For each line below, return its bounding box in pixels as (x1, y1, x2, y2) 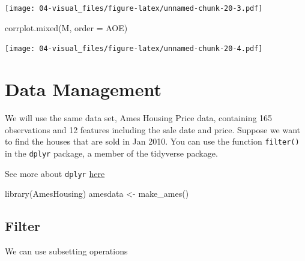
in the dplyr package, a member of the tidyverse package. (5, 146, 218, 159)
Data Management (5, 77, 162, 101)
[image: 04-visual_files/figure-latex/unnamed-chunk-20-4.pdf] (5, 44, 263, 53)
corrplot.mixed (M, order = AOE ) (5, 21, 128, 34)
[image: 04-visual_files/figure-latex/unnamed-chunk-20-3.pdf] (5, 4, 263, 13)
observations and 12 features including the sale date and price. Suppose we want (5, 123, 301, 136)
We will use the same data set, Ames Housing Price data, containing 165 (5, 112, 273, 124)
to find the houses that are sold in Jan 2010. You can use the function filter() (5, 135, 300, 148)
